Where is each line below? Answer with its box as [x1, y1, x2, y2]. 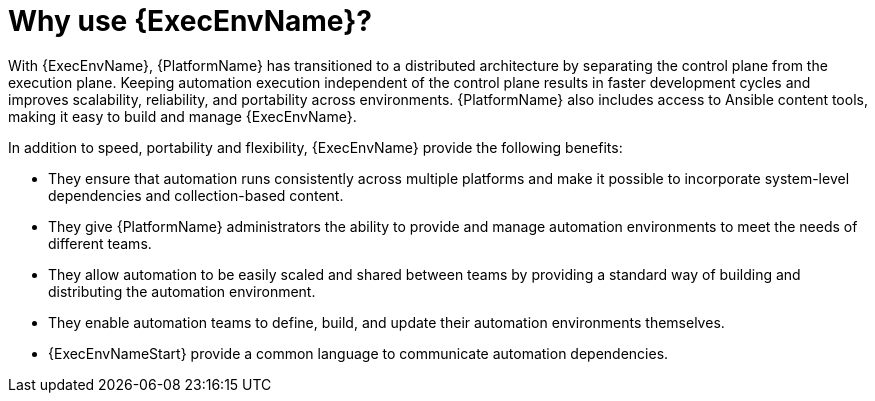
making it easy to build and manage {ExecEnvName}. [8, 107, 357, 125]
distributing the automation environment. [48, 282, 316, 300]
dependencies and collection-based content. [48, 186, 344, 204]
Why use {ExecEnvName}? [8, 4, 372, 38]
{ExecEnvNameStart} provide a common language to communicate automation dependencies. [48, 344, 669, 362]
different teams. [48, 234, 152, 252]
